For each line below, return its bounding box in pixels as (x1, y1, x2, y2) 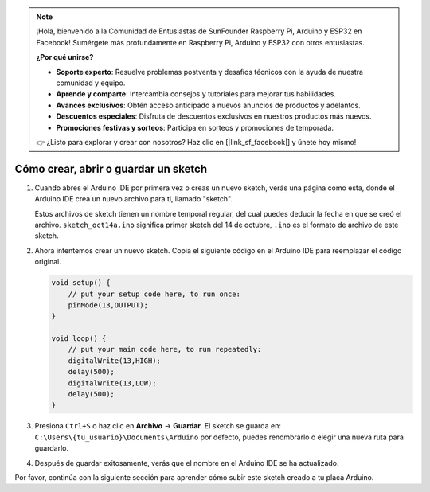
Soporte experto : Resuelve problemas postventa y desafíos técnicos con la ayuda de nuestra (56, 67, 364, 76)
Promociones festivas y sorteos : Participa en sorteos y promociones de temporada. (56, 123, 334, 132)
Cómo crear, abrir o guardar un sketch (14, 162, 207, 175)
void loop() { (51, 334, 107, 343)
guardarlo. (34, 443, 69, 453)
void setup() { (51, 279, 111, 287)
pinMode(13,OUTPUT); (68, 300, 149, 310)
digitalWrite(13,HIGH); (68, 356, 161, 365)
